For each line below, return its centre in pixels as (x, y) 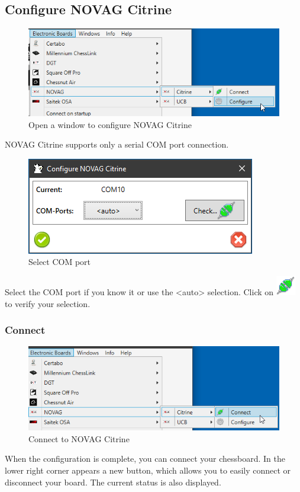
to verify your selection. (48, 303)
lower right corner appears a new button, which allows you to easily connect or (148, 470)
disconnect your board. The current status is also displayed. (113, 482)
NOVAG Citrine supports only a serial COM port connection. (117, 144)
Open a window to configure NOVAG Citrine (110, 124)
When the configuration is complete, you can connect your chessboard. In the (145, 459)
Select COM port (60, 262)
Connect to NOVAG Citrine (79, 438)
